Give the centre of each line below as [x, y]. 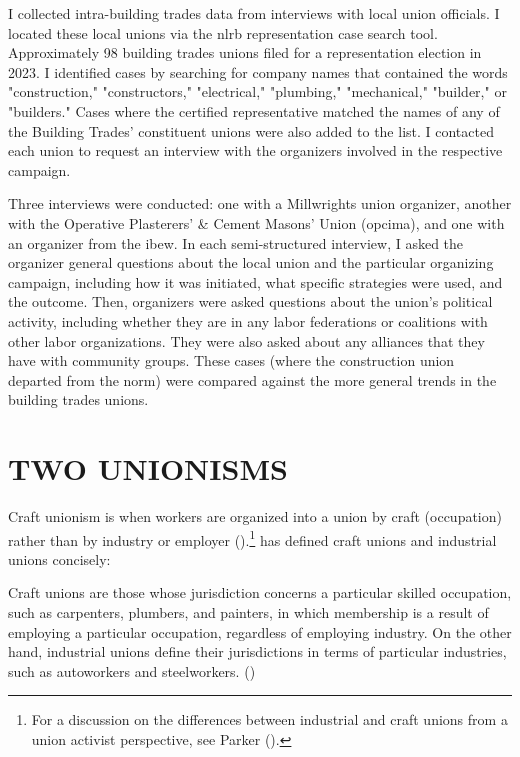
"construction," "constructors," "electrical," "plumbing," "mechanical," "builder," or [257, 91]
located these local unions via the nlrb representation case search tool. [223, 32]
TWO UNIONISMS [148, 468]
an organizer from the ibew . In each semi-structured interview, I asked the [236, 242]
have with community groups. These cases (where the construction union [231, 360]
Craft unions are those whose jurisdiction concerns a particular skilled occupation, [260, 592]
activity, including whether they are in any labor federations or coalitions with [248, 320]
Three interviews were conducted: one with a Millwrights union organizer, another [260, 203]
